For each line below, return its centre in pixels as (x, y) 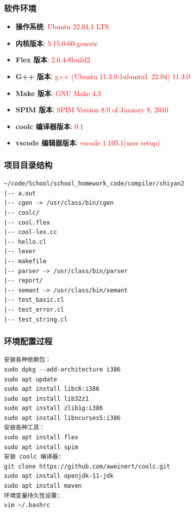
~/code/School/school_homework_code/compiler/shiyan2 (94, 184)
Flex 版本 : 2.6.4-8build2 (53, 60)
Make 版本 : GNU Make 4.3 (58, 93)
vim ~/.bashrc (27, 505)
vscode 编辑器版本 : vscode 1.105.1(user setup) (88, 143)
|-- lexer (20, 252)
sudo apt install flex (41, 438)
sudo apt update (31, 379)
